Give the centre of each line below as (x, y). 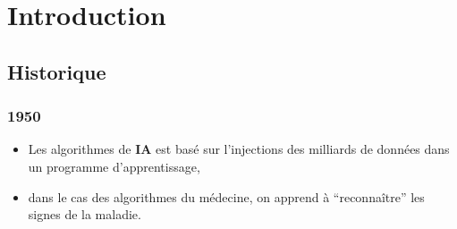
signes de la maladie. (85, 214)
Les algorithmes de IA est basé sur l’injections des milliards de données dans (239, 149)
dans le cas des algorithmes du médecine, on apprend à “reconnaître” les (226, 196)
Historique (57, 71)
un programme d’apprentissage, (114, 166)
